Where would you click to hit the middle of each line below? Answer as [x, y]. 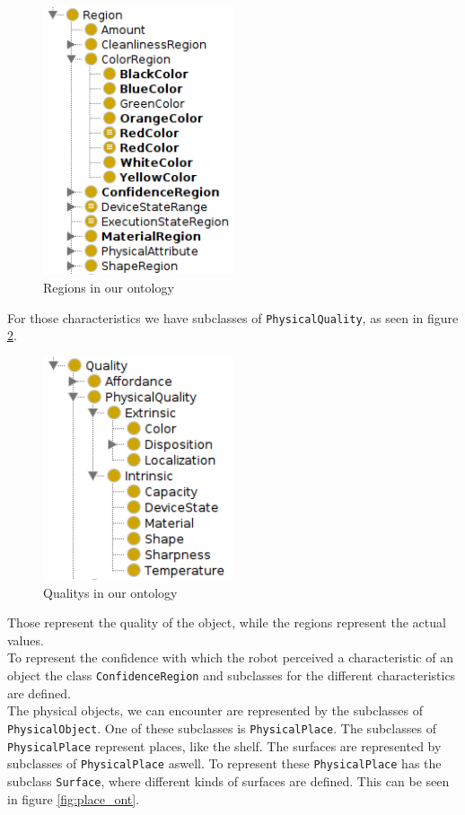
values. [26, 640]
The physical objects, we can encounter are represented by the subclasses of [215, 710]
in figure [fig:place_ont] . [74, 798]
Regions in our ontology [109, 288]
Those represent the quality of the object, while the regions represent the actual [227, 622]
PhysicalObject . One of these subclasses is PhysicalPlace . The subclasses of [222, 727]
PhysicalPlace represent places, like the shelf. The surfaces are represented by [224, 745]
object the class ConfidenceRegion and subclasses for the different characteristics [232, 675]
